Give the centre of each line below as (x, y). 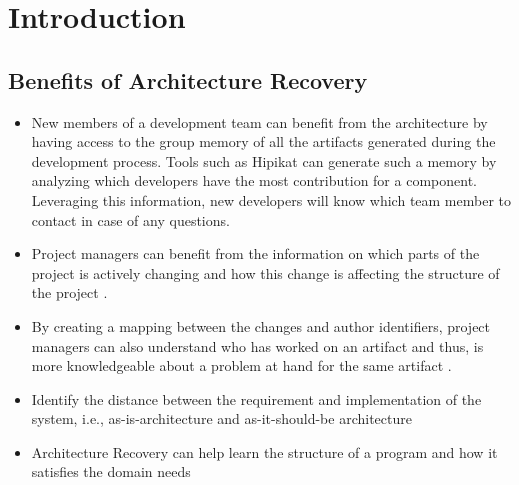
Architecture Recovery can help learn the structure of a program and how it (264, 451)
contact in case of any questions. (130, 219)
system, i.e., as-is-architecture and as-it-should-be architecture (221, 418)
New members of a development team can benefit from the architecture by (259, 121)
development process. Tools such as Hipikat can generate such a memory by (264, 160)
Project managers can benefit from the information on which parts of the (255, 253)
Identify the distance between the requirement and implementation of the (256, 398)
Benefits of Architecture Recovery (188, 79)
